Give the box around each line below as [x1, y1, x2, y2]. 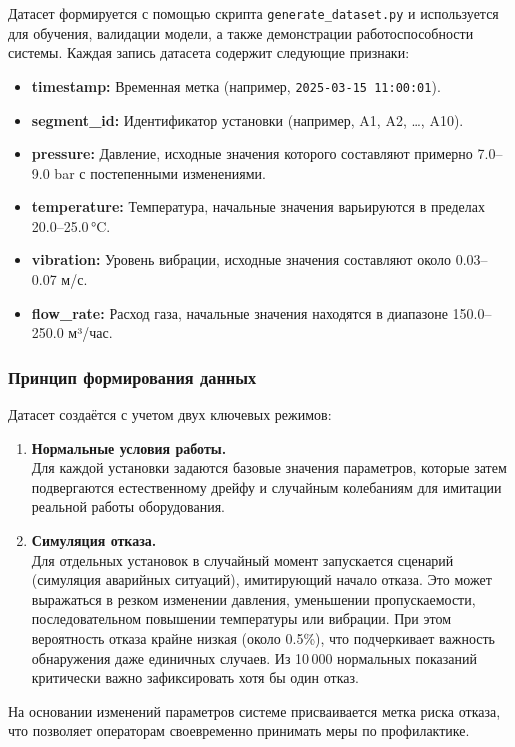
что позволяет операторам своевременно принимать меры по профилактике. [8, 720, 470, 741]
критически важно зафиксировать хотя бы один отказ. [31, 667, 359, 688]
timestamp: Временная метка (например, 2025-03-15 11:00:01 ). [31, 75, 441, 96]
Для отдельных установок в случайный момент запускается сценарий [31, 549, 454, 570]
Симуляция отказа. [31, 530, 157, 551]
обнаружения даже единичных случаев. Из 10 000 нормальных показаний [31, 647, 477, 668]
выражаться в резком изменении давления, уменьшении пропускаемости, [31, 588, 476, 609]
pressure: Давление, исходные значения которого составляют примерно [31, 143, 473, 164]
